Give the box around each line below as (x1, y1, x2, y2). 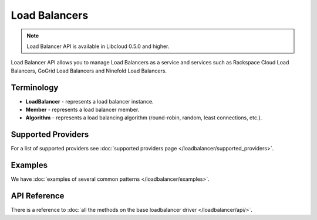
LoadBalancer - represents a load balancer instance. (25, 98, 154, 105)
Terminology (11, 82, 59, 92)
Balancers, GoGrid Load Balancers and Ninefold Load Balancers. (11, 67, 167, 74)
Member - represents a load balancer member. (25, 106, 140, 114)
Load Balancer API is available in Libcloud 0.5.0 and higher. (26, 43, 170, 50)
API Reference (11, 191, 65, 201)
